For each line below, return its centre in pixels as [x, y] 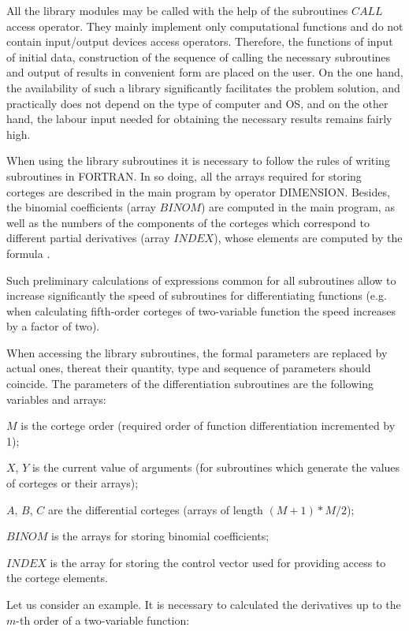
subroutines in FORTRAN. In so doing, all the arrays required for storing [184, 175]
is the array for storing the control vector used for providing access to [218, 562]
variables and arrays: [56, 399]
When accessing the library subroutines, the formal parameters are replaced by [197, 352]
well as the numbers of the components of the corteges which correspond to [188, 222]
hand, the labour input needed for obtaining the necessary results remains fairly [199, 119]
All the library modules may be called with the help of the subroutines [177, 10]
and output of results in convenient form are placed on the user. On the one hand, [205, 72]
